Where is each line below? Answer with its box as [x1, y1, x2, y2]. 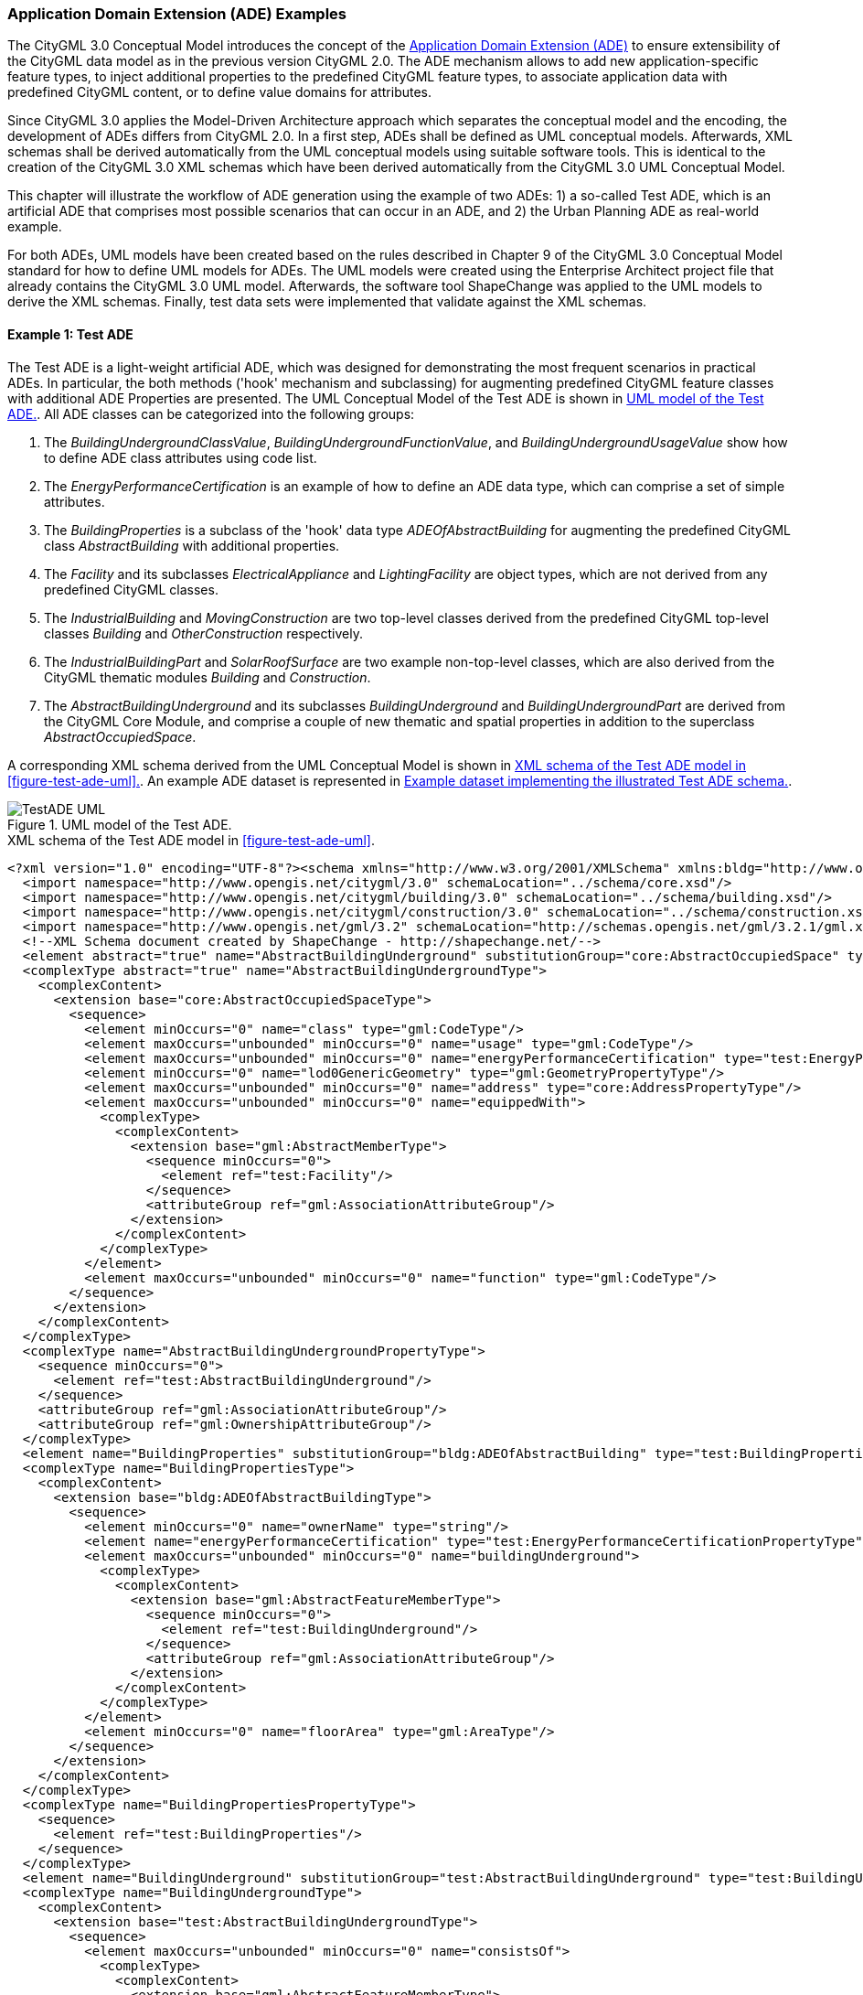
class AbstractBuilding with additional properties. [44, 537, 340, 553]
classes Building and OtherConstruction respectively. [44, 625, 363, 641]
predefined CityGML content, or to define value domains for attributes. [7, 84, 432, 101]
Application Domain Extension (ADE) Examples [7, 5, 347, 23]
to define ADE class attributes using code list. [44, 449, 317, 466]
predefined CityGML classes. [44, 581, 218, 597]
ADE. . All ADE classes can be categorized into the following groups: [7, 405, 415, 422]
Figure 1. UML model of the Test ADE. [7, 816, 232, 832]
